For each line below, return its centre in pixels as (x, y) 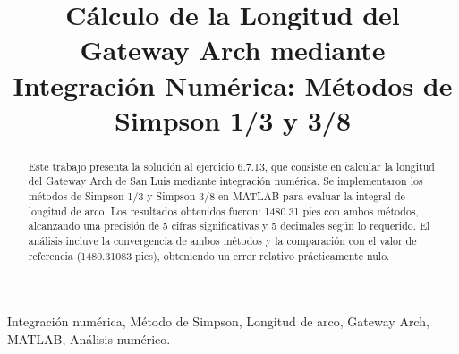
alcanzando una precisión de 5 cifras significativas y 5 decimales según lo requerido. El (229, 226)
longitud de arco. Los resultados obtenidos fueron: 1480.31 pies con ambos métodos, (223, 211)
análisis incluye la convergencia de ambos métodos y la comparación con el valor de (222, 241)
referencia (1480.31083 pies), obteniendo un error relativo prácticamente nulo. (209, 255)
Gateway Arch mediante (233, 50)
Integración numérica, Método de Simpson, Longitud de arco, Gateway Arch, (218, 321)
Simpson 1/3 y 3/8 (232, 119)
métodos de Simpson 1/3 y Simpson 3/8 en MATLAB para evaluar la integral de (217, 196)
